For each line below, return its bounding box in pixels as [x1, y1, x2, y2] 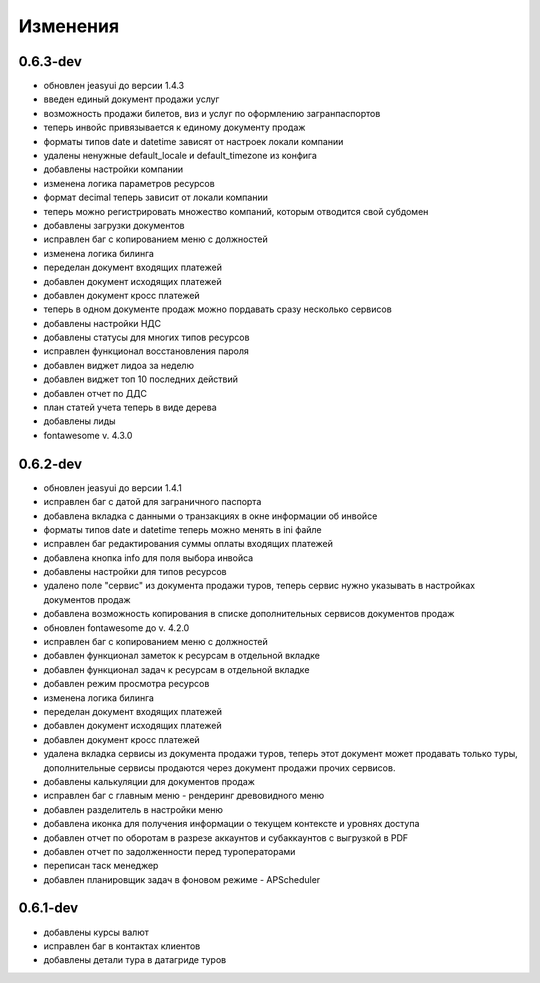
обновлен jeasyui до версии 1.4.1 [43, 481, 182, 494]
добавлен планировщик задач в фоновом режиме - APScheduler [43, 873, 321, 885]
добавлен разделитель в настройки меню [43, 803, 224, 815]
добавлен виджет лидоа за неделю [43, 359, 195, 371]
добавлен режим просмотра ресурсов [43, 678, 210, 690]
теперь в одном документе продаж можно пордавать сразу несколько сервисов [43, 303, 392, 315]
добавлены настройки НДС [43, 317, 162, 329]
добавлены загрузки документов [43, 219, 185, 231]
